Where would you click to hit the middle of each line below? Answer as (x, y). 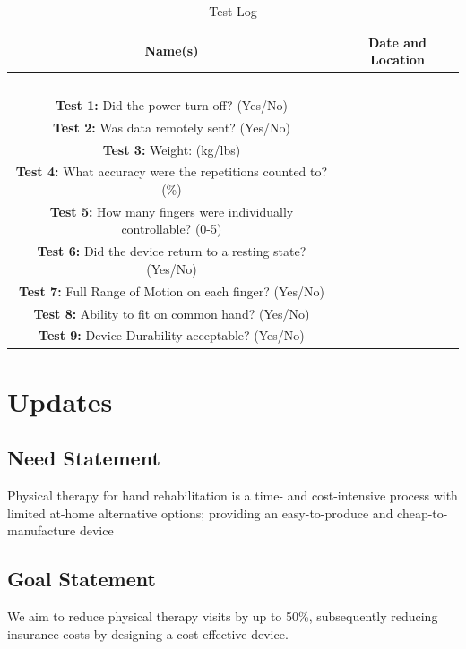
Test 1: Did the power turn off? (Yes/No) (172, 104)
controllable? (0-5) (172, 229)
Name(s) (172, 51)
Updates (60, 401)
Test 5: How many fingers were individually (172, 211)
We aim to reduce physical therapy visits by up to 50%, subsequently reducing (223, 616)
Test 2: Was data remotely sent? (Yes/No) (171, 127)
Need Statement (84, 458)
